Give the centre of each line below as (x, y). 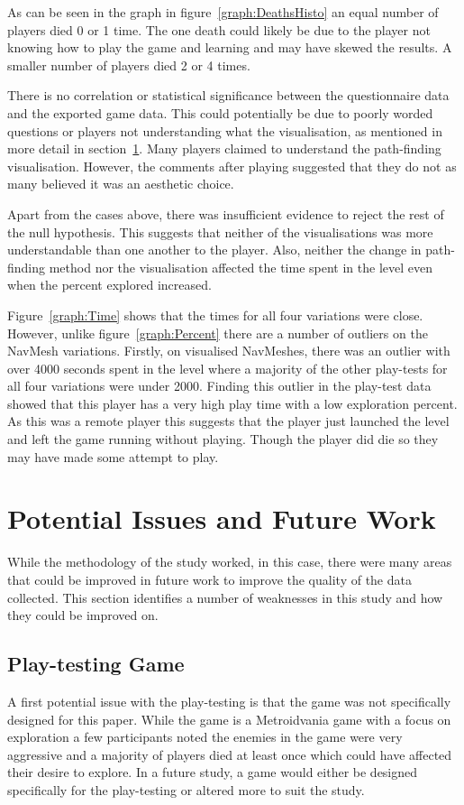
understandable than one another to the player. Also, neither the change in (214, 250)
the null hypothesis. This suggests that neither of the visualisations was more (220, 231)
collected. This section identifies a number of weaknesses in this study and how (225, 597)
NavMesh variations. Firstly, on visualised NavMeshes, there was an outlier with (229, 351)
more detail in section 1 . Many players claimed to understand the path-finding (224, 148)
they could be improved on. (83, 615)
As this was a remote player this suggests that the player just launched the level (228, 421)
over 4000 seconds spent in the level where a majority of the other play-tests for (227, 368)
